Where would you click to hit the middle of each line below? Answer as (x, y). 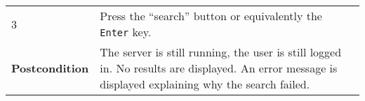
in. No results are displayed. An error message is (219, 68)
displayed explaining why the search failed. (205, 84)
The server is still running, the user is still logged (221, 52)
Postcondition (50, 68)
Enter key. (126, 32)
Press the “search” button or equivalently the (211, 16)
